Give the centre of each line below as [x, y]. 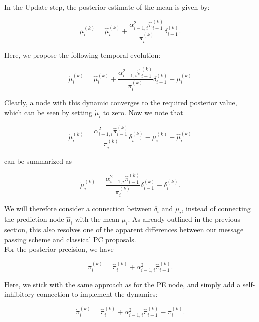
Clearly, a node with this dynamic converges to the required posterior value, [121, 102]
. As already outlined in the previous [184, 219]
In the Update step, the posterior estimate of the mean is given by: [107, 7]
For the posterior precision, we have [59, 249]
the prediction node [34, 219]
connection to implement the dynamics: [97, 294]
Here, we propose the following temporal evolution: [82, 54]
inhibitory [19, 294]
